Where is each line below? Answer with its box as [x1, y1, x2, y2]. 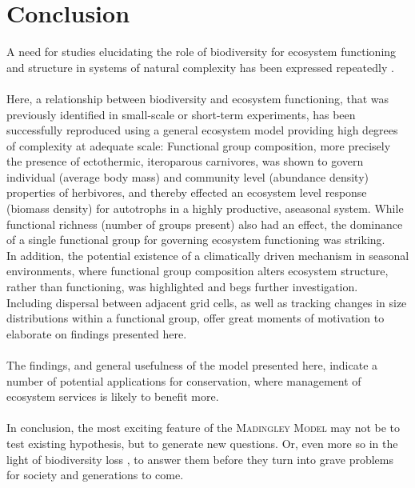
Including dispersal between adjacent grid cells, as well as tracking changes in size [6, 294, 407, 310]
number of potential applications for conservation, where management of [6, 372, 361, 389]
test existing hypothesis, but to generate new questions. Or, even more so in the [6, 434, 398, 451]
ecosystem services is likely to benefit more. [6, 388, 219, 405]
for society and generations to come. [6, 466, 184, 483]
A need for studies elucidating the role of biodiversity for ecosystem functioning [6, 43, 397, 60]
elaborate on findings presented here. [6, 325, 187, 342]
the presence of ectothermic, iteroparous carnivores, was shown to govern [6, 153, 364, 170]
